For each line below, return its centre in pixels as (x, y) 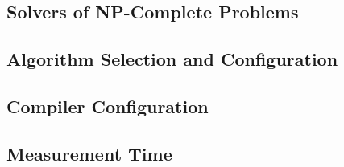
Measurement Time (89, 153)
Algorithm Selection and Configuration (172, 59)
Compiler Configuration (108, 106)
